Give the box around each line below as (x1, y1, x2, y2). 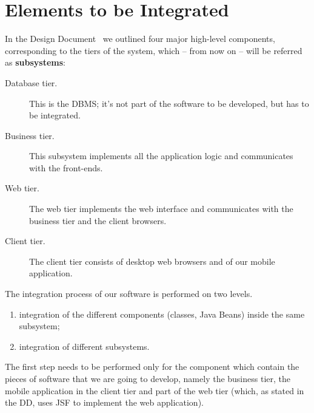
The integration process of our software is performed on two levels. (5, 287, 253, 300)
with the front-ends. (29, 161, 103, 174)
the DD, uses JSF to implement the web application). (5, 396, 204, 409)
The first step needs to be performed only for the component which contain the (5, 360, 299, 373)
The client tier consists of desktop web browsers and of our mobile (29, 254, 275, 267)
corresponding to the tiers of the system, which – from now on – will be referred (5, 44, 302, 56)
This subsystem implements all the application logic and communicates (29, 149, 293, 162)
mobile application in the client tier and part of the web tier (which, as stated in (5, 384, 304, 397)
